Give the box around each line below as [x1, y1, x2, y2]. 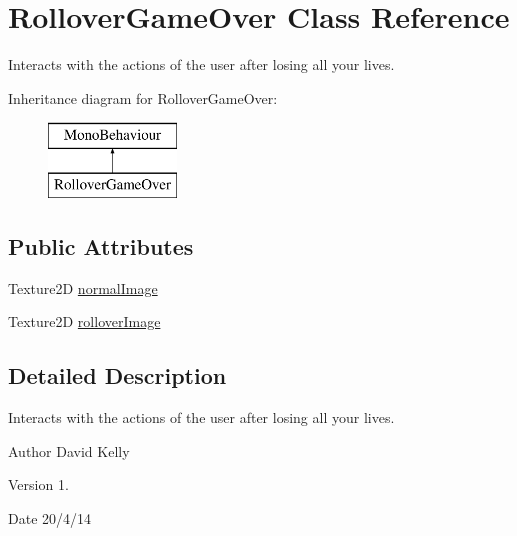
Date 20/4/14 [8, 507, 92, 528]
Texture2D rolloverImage [8, 311, 161, 332]
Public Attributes [8, 230, 194, 261]
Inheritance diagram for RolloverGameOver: [8, 87, 278, 108]
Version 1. [8, 474, 69, 495]
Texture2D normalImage [8, 277, 158, 298]
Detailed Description [8, 360, 227, 391]
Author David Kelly [8, 440, 130, 461]
